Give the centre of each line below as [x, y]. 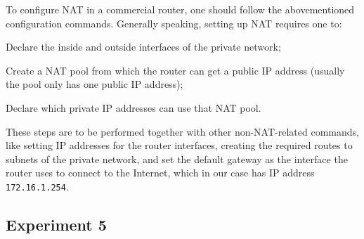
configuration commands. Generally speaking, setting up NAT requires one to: [174, 23]
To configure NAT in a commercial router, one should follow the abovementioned [180, 9]
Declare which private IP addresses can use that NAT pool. [134, 107]
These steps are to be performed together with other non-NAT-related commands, [182, 131]
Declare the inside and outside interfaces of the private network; [143, 47]
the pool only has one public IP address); [95, 84]
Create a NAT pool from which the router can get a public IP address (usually [175, 70]
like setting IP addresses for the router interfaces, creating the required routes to [179, 145]
